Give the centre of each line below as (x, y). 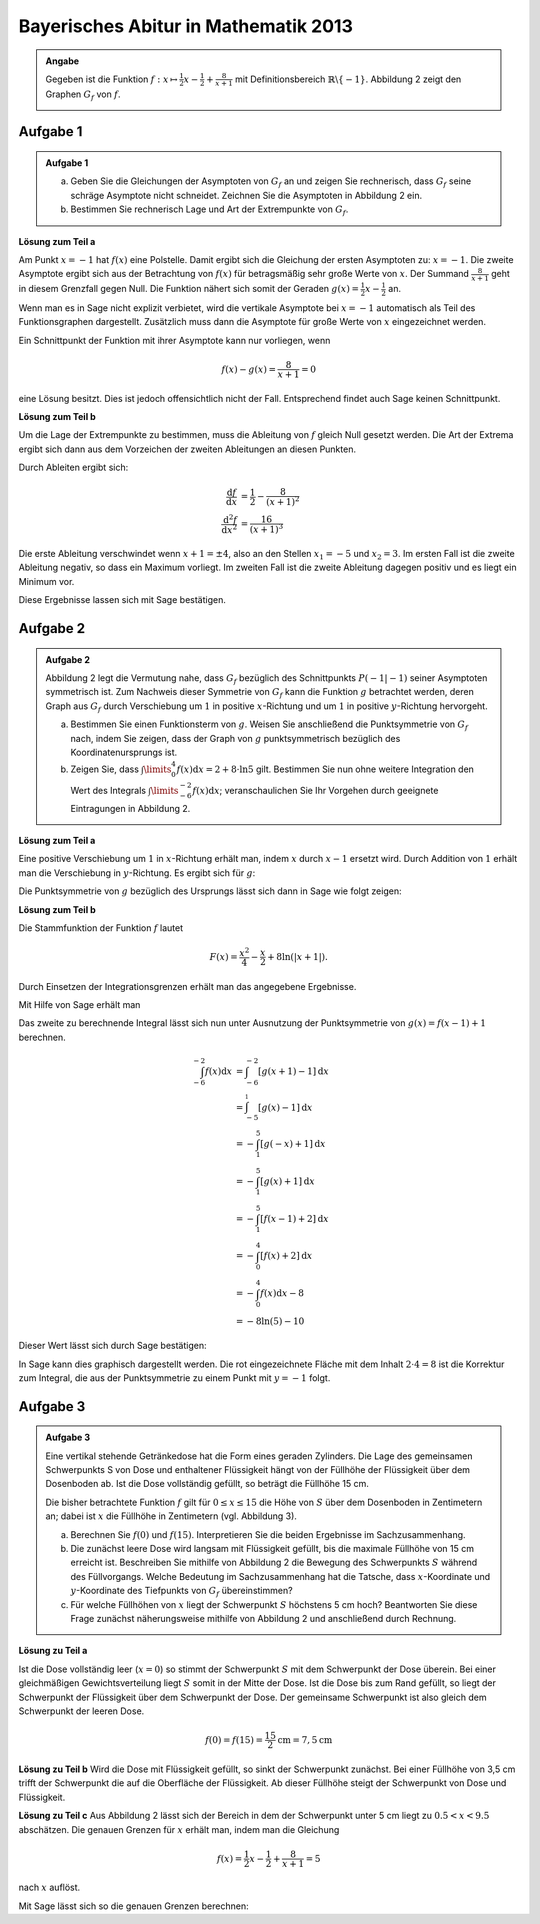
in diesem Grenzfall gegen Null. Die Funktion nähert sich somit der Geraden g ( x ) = (189, 289)
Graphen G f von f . (83, 95)
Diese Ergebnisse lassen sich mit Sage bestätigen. (122, 600)
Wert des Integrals (108, 790)
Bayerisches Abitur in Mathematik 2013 (186, 26)
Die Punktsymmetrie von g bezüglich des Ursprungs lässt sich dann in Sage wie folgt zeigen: (210, 891)
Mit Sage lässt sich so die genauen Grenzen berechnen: (133, 1906)
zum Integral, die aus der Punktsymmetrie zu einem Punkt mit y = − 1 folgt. (174, 1377)
